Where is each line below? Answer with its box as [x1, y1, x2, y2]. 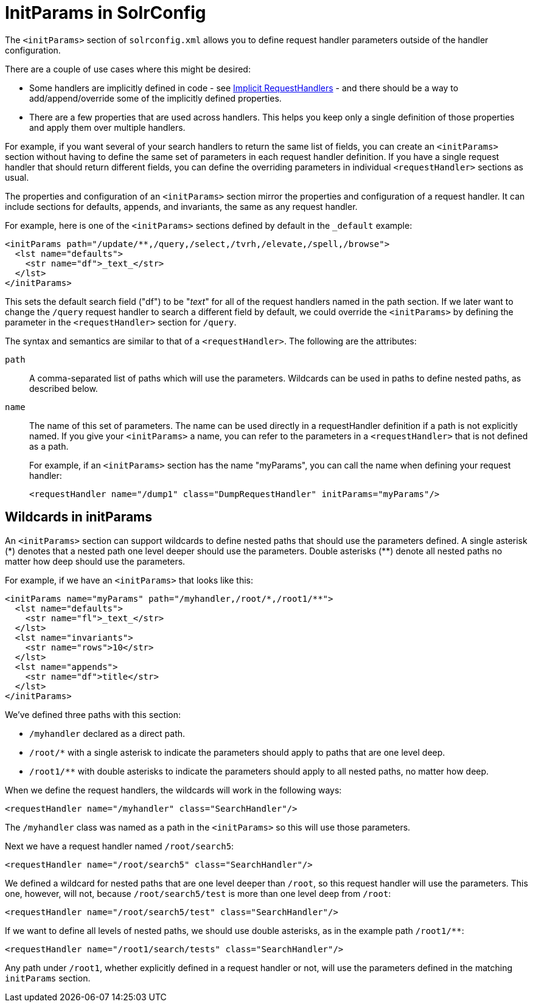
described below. [29, 383, 98, 394]
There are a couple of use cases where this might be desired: [5, 63, 251, 74]
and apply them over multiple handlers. [29, 122, 186, 133]
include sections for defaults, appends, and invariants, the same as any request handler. [5, 201, 358, 212]
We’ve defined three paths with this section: [5, 709, 181, 720]
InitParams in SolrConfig [5, 2, 206, 23]
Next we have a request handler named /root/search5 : [5, 840, 234, 851]
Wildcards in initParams [5, 509, 153, 525]
